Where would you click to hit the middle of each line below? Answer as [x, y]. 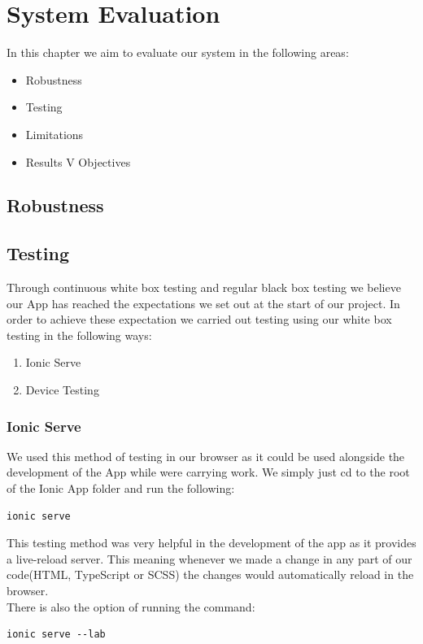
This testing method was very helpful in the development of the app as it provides [211, 543]
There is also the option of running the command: [131, 606]
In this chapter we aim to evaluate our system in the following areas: [178, 52]
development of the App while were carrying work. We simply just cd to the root [208, 472]
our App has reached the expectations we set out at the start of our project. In [203, 303]
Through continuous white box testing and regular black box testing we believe [204, 287]
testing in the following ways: [79, 335]
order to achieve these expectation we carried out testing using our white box [199, 319]
